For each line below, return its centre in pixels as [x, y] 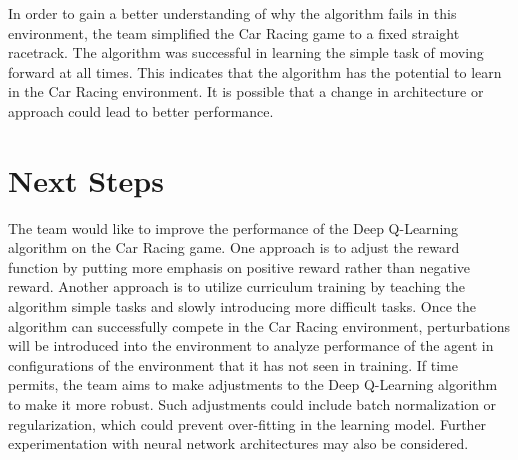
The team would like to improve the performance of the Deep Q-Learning [233, 227]
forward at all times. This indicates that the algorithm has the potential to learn [255, 71]
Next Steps [86, 179]
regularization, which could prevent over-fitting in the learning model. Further [247, 423]
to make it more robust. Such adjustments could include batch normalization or [252, 404]
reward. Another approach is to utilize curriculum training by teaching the [236, 286]
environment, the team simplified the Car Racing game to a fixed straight [234, 32]
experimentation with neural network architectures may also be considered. [238, 443]
